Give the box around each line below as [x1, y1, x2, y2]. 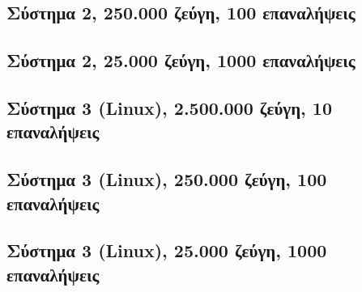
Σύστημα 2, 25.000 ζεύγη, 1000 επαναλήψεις [6, 48, 356, 73]
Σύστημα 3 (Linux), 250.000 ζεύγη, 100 [6, 167, 327, 192]
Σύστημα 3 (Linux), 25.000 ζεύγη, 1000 [6, 238, 327, 263]
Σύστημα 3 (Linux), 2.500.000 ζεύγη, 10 [6, 95, 332, 120]
